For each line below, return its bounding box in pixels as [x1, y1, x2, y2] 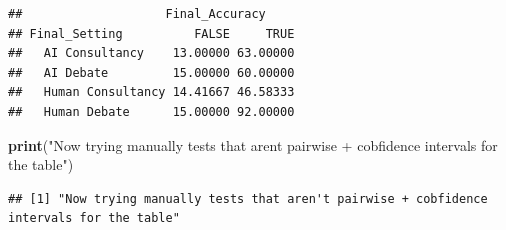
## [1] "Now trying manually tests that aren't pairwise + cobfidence [8, 191, 488, 206]
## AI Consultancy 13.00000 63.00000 [8, 46, 295, 61]
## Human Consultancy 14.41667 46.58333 [8, 85, 295, 100]
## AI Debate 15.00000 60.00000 [8, 65, 295, 80]
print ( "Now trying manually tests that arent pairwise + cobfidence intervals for [8, 134, 498, 155]
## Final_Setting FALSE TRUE [8, 26, 295, 41]
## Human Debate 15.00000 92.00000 [8, 104, 295, 119]
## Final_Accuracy [8, 7, 266, 21]
